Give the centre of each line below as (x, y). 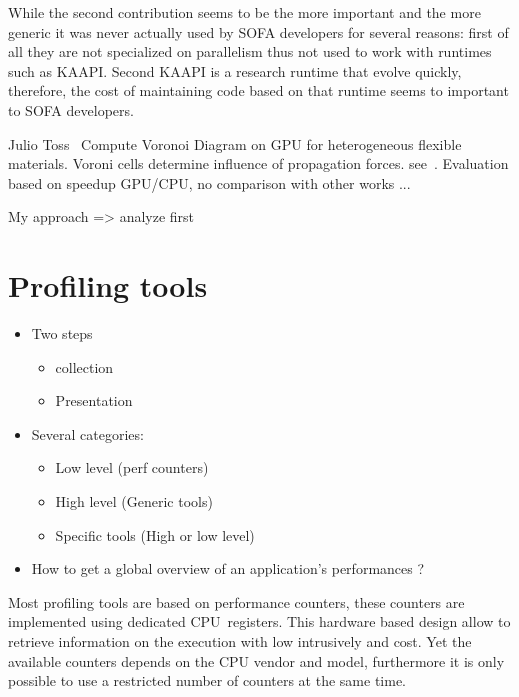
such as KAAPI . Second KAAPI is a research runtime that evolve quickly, (235, 70)
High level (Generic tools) (134, 501)
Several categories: (87, 433)
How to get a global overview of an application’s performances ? (228, 568)
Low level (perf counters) (132, 467)
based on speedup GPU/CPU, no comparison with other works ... (209, 182)
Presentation (94, 400)
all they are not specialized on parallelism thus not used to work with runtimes (250, 51)
